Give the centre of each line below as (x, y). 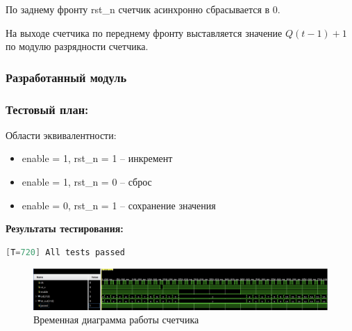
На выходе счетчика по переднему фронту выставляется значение (144, 32)
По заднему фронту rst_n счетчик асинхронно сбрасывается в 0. (143, 9)
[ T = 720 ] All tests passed (65, 252)
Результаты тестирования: (65, 228)
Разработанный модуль (66, 77)
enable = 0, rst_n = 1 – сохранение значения (119, 205)
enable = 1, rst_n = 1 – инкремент (97, 158)
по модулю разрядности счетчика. (77, 46)
